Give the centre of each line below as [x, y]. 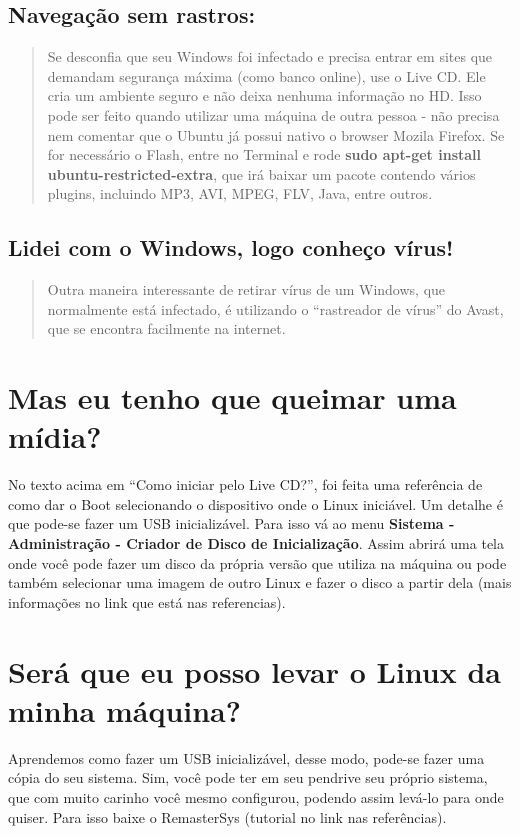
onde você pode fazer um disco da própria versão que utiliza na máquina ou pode [257, 562]
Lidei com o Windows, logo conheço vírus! [231, 247]
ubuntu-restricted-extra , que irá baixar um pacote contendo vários [261, 173]
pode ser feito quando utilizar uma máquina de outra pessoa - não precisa [273, 114]
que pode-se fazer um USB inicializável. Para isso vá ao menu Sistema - [231, 523]
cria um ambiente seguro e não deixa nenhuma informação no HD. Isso [264, 95]
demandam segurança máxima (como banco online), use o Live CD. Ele [266, 75]
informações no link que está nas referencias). [147, 601]
